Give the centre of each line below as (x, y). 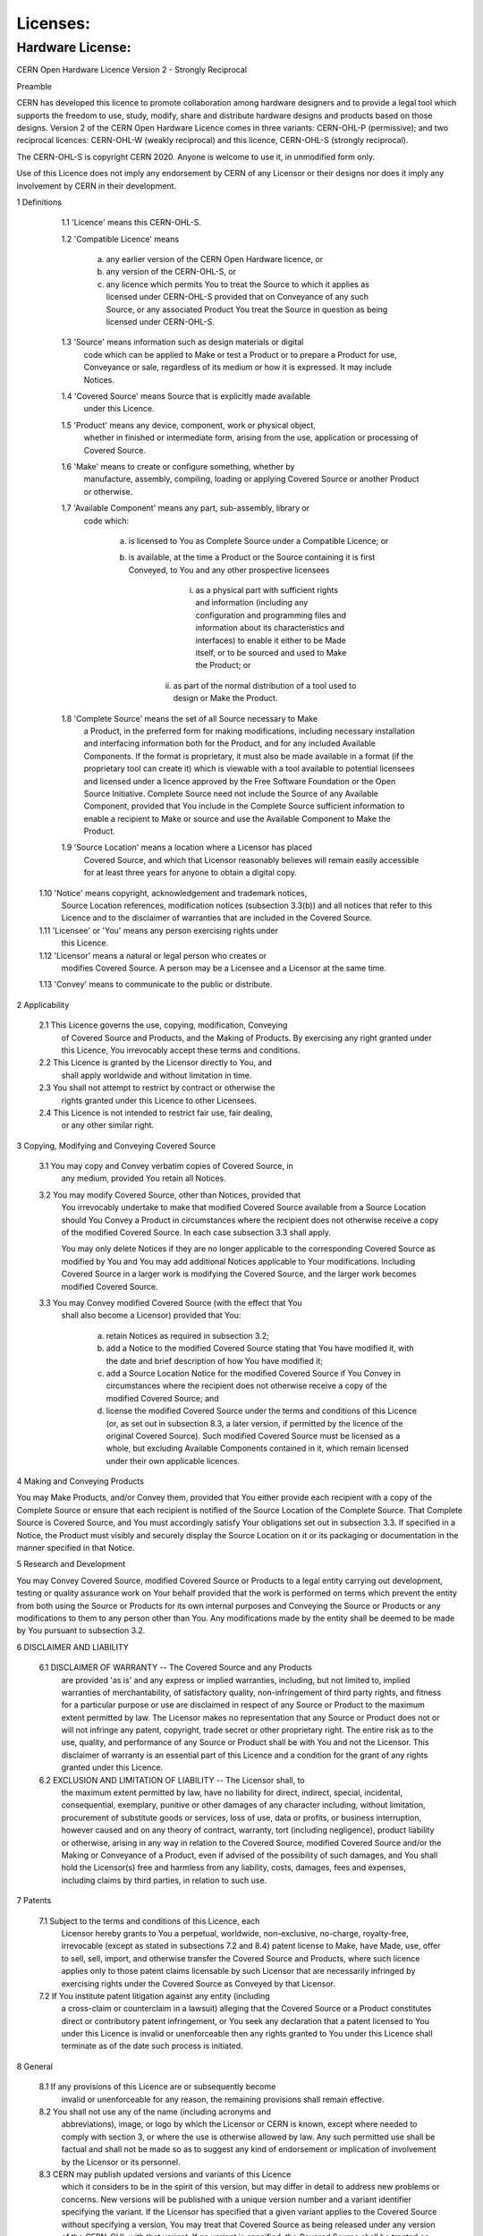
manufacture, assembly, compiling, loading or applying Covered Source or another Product (251, 479)
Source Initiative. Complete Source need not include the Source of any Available (231, 793)
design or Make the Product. (225, 699)
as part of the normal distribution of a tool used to (265, 685)
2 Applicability (43, 1004)
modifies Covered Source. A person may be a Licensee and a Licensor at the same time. (224, 968)
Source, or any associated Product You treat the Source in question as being (247, 309)
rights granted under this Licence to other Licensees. (159, 1100)
